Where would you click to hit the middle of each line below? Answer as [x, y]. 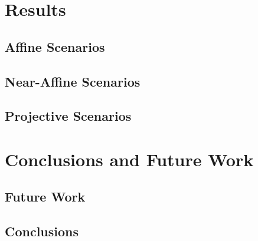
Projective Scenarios [68, 116]
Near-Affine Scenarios [73, 81]
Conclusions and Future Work [129, 159]
